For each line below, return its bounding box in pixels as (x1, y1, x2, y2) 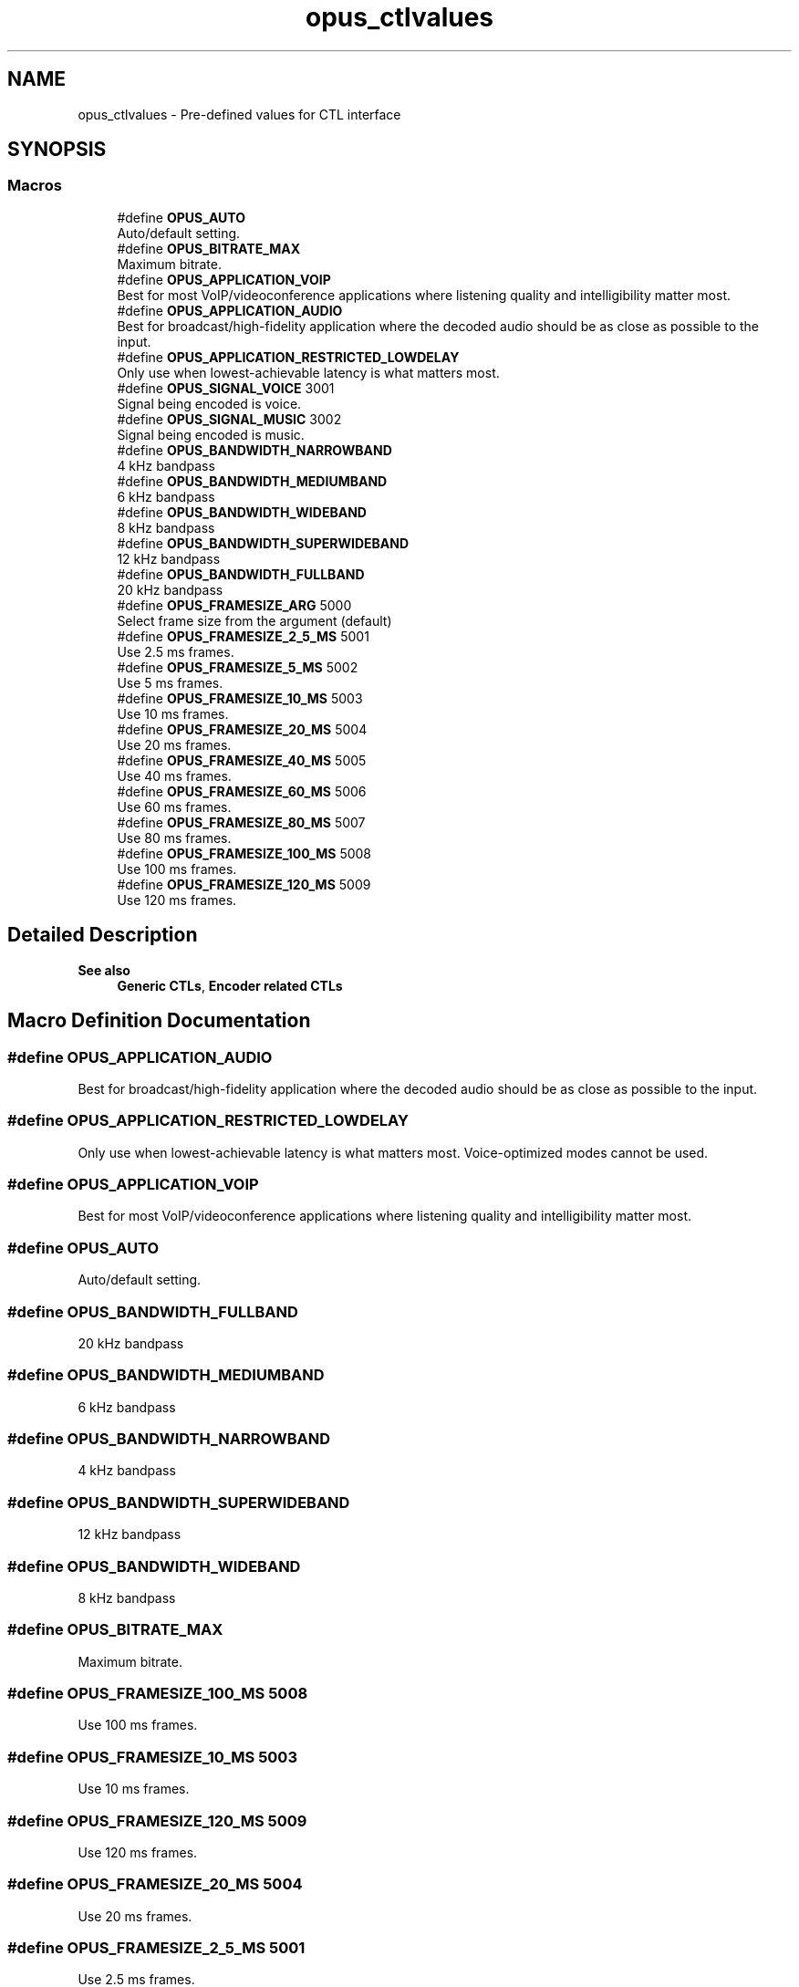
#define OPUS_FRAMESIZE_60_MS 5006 (117, 783, 367, 799)
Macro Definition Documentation (7, 1009, 311, 1033)
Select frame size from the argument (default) (117, 612, 392, 629)
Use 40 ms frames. (117, 767, 232, 784)
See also (78, 962, 130, 978)
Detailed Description (7, 923, 198, 947)
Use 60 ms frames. (117, 798, 232, 815)
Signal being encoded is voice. (117, 395, 302, 411)
